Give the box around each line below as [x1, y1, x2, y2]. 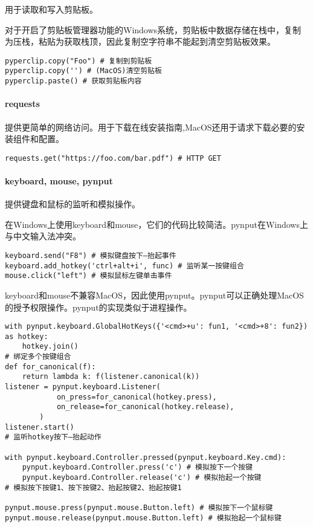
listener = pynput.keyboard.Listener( [5, 383, 161, 392]
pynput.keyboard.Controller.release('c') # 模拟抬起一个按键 [22, 473, 262, 482]
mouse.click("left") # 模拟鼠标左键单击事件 [5, 271, 172, 280]
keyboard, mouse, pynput [5, 174, 113, 187]
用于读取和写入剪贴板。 [5, 3, 98, 15]
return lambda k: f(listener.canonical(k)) [22, 372, 200, 381]
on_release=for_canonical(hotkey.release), [56, 403, 234, 412]
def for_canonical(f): [5, 362, 96, 371]
